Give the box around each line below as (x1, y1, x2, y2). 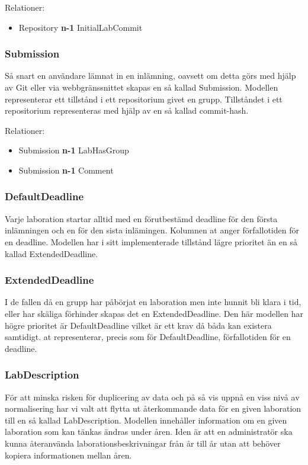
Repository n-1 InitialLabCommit (18, 21, 143, 33)
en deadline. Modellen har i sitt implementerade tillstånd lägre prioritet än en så (5, 235, 297, 248)
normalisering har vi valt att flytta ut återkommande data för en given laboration (5, 402, 301, 415)
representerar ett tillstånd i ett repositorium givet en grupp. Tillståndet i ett (5, 92, 283, 105)
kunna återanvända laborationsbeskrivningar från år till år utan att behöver (5, 437, 281, 449)
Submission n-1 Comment (18, 163, 114, 176)
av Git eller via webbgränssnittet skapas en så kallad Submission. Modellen (5, 81, 278, 93)
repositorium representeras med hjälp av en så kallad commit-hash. (5, 104, 249, 117)
